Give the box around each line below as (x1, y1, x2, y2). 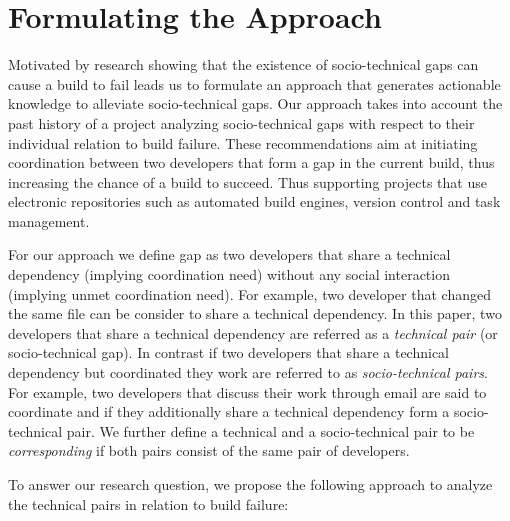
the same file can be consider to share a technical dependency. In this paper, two (8, 303, 502, 324)
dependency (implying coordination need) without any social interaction (8, 264, 450, 285)
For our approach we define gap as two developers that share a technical (8, 244, 451, 265)
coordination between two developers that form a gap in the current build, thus (8, 152, 495, 173)
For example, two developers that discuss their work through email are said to (8, 381, 487, 402)
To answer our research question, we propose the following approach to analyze (8, 474, 493, 494)
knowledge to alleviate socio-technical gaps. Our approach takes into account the (8, 93, 503, 114)
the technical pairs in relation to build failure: (8, 493, 289, 514)
